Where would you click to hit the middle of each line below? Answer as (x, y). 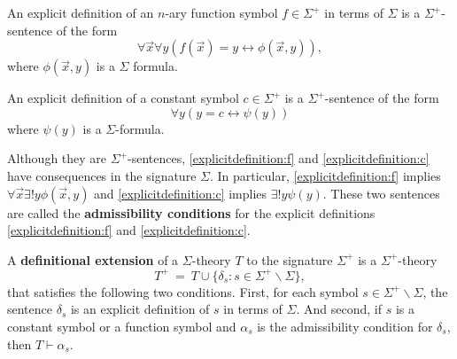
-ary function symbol (221, 12)
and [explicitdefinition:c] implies (181, 193)
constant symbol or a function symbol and (122, 327)
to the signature (290, 259)
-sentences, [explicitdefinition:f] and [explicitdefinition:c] (279, 158)
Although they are (57, 158)
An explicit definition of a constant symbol (123, 98)
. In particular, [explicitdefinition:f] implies (325, 175)
